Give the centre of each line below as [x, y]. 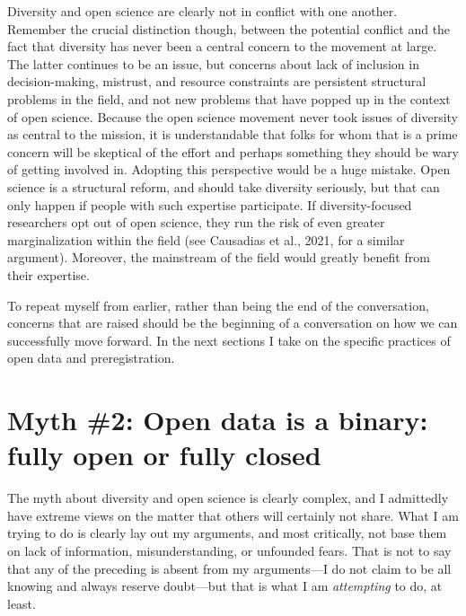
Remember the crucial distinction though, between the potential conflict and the [229, 28]
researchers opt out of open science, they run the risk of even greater [196, 222]
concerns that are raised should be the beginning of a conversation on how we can [233, 323]
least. [22, 603]
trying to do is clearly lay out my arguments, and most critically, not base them [227, 533]
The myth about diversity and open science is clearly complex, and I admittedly [228, 498]
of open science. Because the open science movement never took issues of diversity [233, 116]
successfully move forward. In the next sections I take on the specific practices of [229, 340]
